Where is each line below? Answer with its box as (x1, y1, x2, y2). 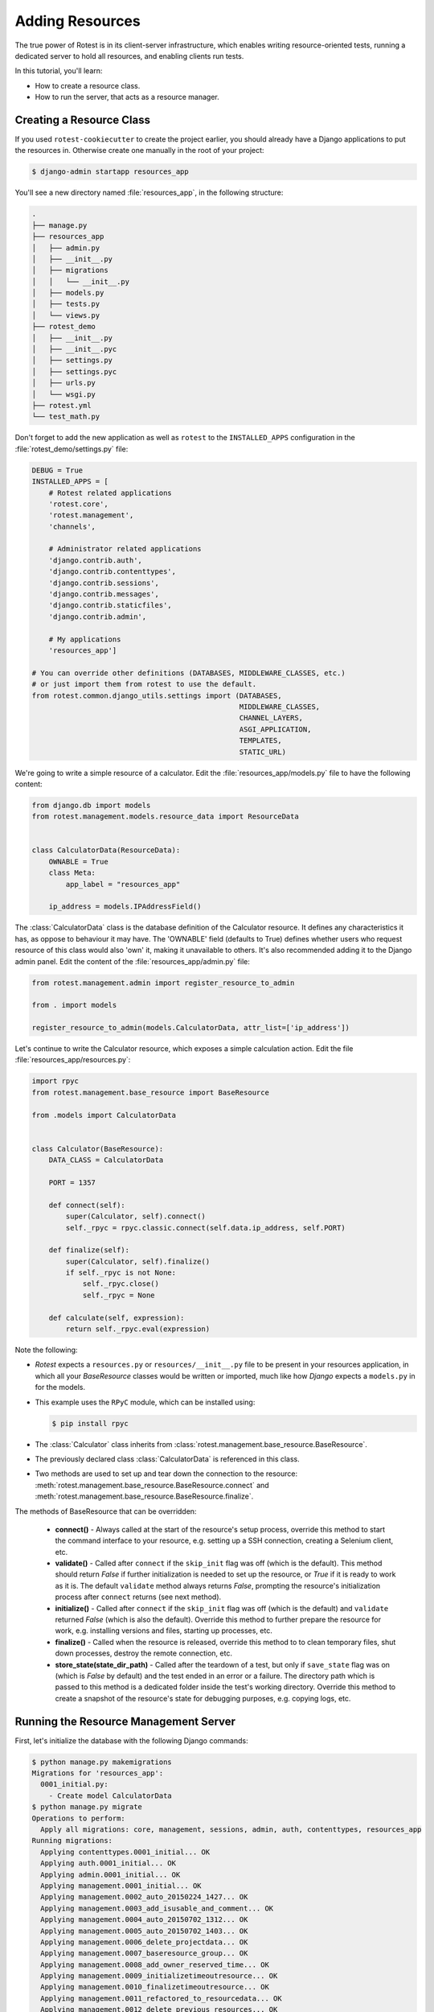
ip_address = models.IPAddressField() (48, 902, 202, 911)
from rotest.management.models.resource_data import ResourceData (31, 812, 299, 821)
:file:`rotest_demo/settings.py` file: (14, 443, 129, 454)
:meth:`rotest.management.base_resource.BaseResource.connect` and (35, 1480, 269, 1490)
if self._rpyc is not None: (65, 1268, 177, 1277)
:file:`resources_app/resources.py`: (14, 1055, 131, 1065)
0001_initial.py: (40, 1779, 108, 1789)
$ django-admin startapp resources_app (31, 167, 189, 176)
